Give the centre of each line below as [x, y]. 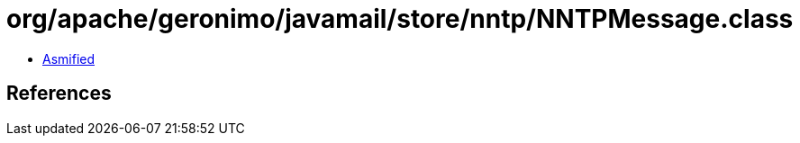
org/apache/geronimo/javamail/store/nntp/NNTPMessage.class [400, 19]
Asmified [69, 58]
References [59, 94]
